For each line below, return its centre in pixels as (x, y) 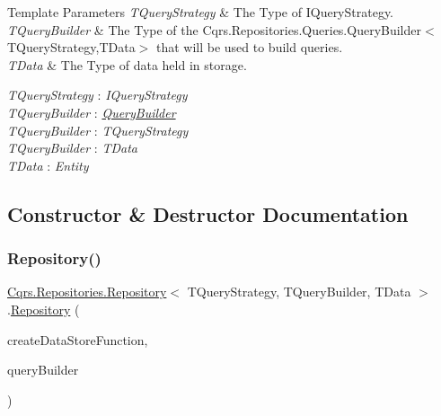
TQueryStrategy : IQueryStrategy (97, 95)
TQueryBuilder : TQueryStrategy (98, 130)
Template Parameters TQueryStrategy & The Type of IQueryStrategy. (201, 12)
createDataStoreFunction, (78, 339)
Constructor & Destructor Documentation (208, 213)
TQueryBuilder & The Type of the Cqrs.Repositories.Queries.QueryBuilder (214, 29)
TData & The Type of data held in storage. (127, 64)
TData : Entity (48, 165)
